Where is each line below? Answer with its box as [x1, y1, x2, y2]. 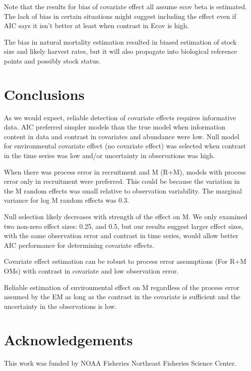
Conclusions [4, 84, 85, 104]
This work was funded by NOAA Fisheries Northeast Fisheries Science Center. [4, 357, 236, 368]
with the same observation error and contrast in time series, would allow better [4, 230, 238, 241]
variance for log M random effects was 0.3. [4, 195, 129, 205]
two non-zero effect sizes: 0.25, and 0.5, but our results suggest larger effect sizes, [4, 221, 244, 231]
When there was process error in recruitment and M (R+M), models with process [4, 166, 246, 177]
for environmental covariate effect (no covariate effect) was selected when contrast [4, 141, 246, 151]
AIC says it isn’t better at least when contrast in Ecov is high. [4, 20, 189, 31]
